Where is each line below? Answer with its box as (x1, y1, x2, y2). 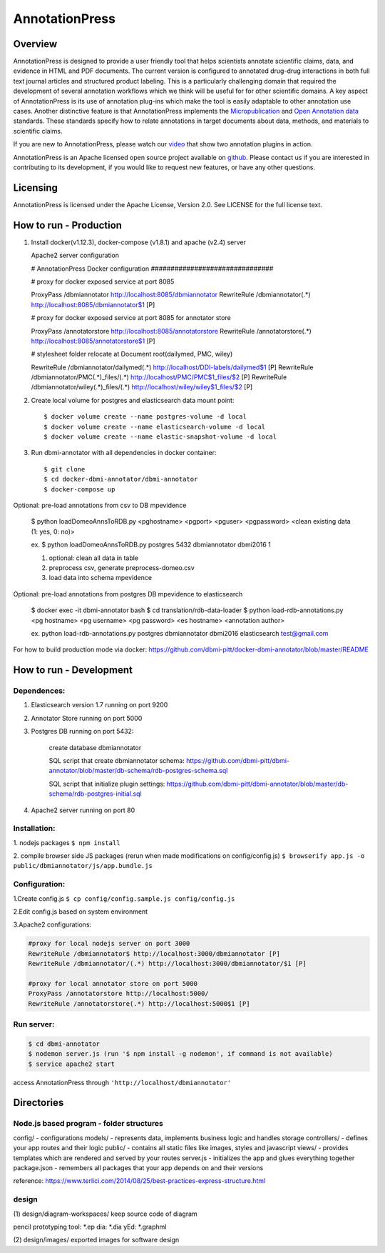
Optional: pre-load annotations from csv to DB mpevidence (13, 501, 187, 509)
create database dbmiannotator (48, 743, 142, 752)
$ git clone (43, 465, 86, 473)
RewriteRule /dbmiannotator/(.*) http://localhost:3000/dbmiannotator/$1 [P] (28, 959, 307, 968)
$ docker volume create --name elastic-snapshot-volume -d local (43, 433, 277, 441)
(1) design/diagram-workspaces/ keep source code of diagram (13, 1209, 197, 1218)
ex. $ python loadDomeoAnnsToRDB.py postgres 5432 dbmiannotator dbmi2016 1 (31, 540, 271, 549)
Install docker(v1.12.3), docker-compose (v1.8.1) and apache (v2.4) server (31, 238, 246, 246)
